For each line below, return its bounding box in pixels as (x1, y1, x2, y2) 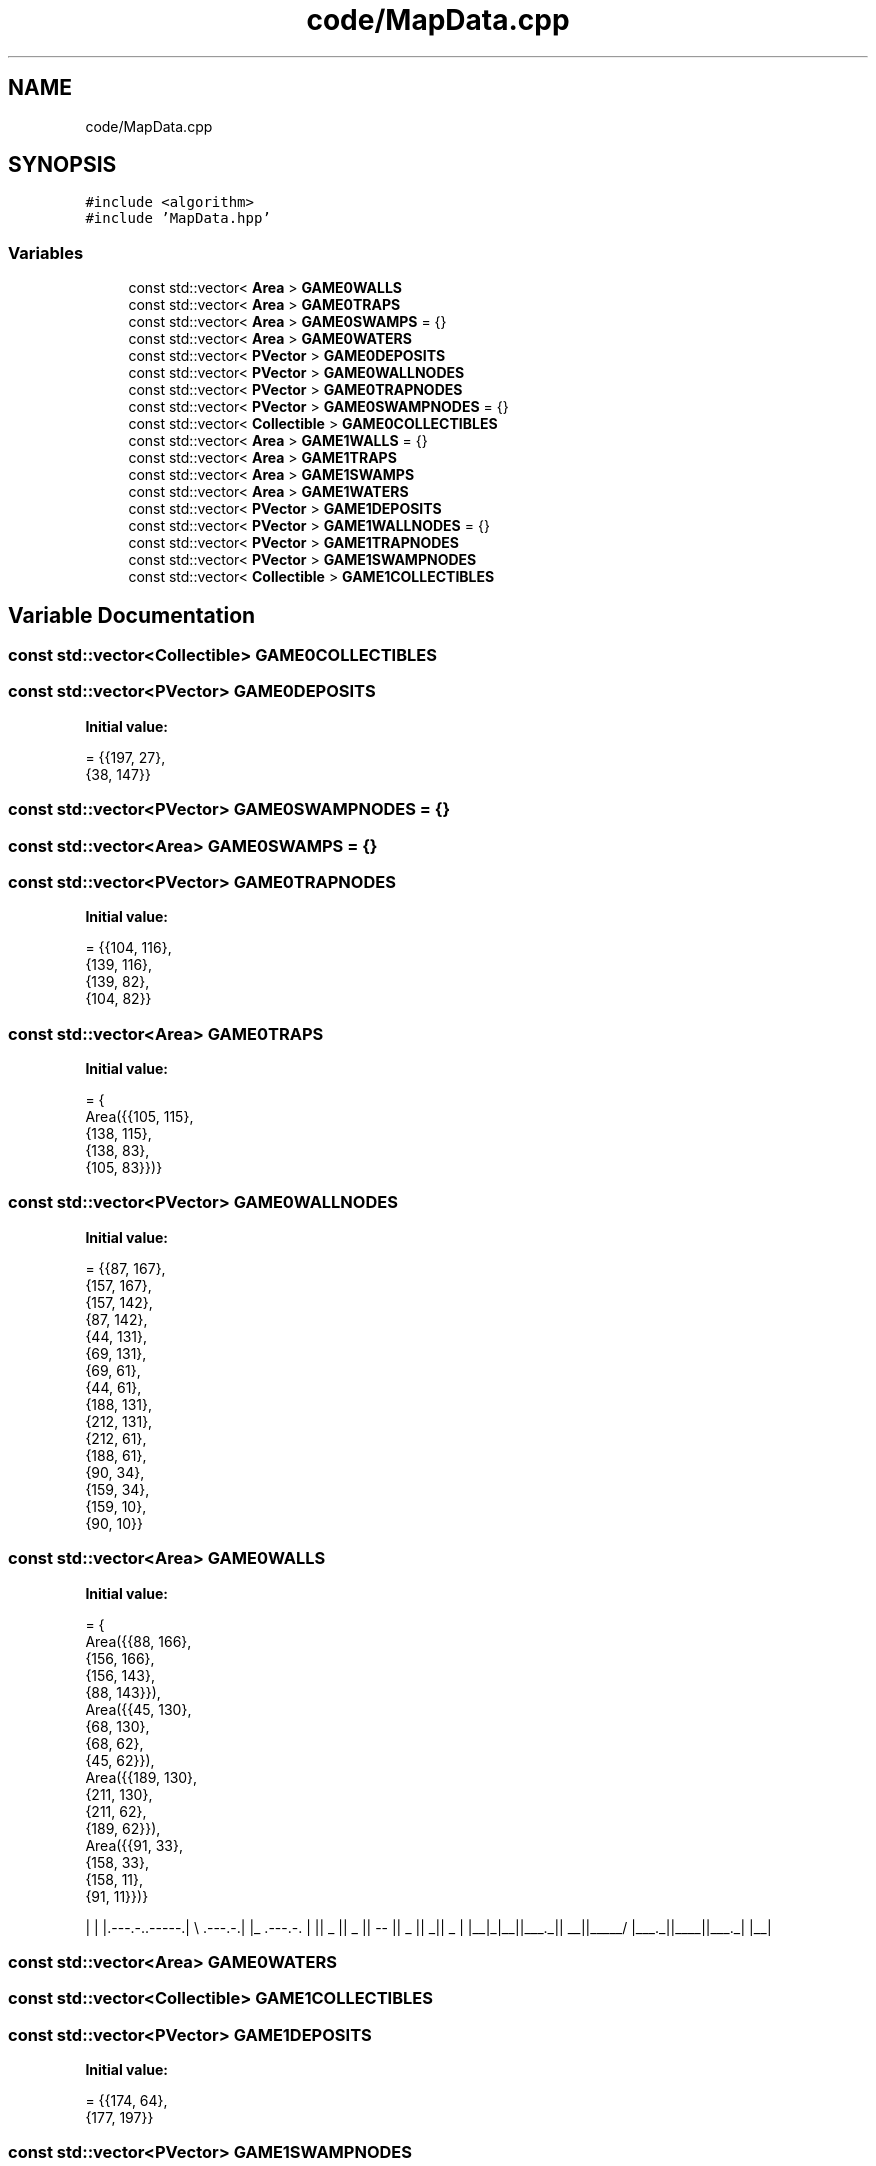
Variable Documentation (8, 602, 256, 628)
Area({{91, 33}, (85, 1836, 183, 1854)
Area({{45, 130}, (85, 1700, 192, 1718)
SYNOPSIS (8, 152, 117, 178)
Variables (8, 242, 84, 263)
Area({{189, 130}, (85, 1768, 198, 1786)
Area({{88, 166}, (85, 1632, 192, 1650)
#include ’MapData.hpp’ (85, 210, 271, 227)
